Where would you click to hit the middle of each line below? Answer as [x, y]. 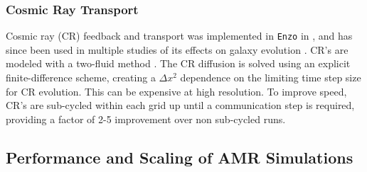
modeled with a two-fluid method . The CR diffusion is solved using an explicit [178, 63]
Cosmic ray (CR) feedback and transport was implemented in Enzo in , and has [179, 36]
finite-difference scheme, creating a [81, 78]
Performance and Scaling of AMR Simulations [180, 157]
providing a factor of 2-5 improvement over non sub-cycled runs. [146, 119]
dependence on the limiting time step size [271, 78]
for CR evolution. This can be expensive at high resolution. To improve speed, [176, 91]
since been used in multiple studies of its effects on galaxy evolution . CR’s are [177, 49]
